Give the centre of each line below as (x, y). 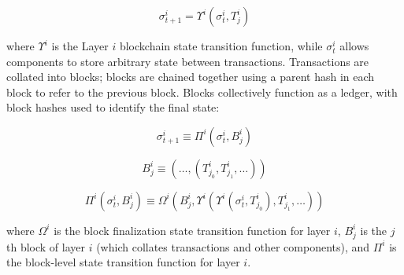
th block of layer (46, 246)
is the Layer (80, 46)
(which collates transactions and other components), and (233, 246)
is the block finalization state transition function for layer (192, 230)
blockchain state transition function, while (221, 46)
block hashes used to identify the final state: (113, 107)
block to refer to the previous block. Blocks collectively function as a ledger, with (202, 92)
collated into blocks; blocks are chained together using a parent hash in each (191, 77)
